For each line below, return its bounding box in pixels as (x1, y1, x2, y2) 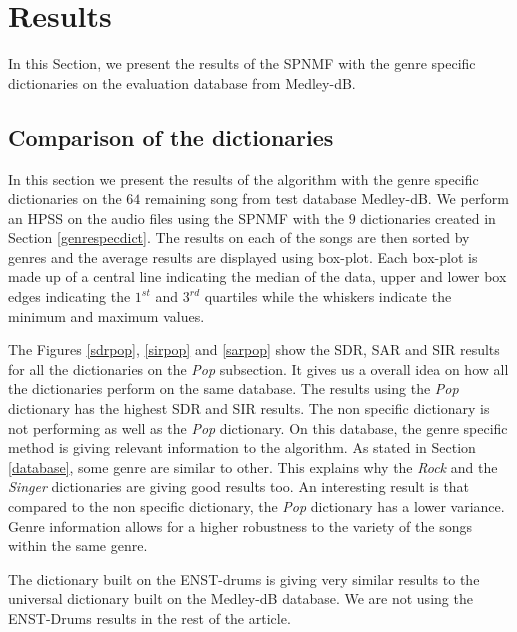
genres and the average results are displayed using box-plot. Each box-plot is (8, 246, 478, 267)
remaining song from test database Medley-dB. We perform (145, 188, 509, 209)
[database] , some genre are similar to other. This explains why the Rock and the (8, 456, 498, 477)
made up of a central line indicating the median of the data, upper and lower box (8, 266, 507, 287)
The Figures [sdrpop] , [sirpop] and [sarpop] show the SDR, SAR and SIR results (8, 339, 500, 360)
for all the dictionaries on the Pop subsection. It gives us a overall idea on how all (8, 358, 509, 379)
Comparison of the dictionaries (8, 121, 334, 152)
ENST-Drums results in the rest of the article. (8, 607, 291, 628)
